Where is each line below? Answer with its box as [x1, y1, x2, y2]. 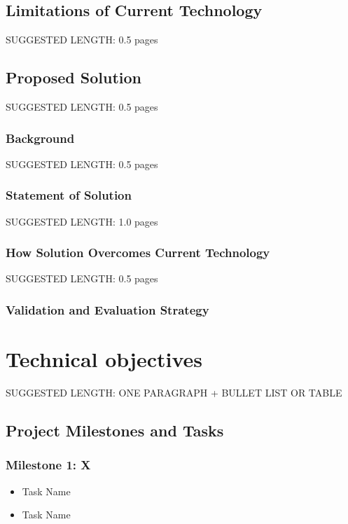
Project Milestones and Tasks [6, 419, 224, 441]
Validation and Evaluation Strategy [6, 301, 209, 318]
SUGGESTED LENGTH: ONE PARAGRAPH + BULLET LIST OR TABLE [6, 385, 342, 399]
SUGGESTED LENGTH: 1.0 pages [6, 214, 158, 228]
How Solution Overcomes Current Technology [6, 244, 270, 261]
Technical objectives [6, 345, 203, 373]
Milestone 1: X [6, 456, 91, 474]
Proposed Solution [6, 67, 141, 88]
